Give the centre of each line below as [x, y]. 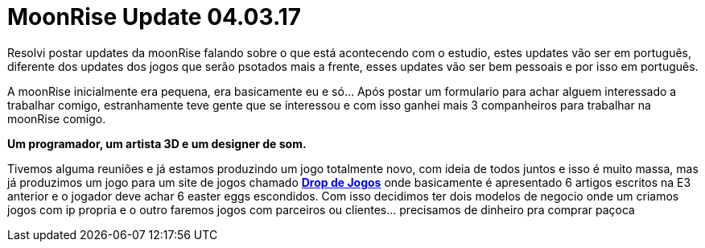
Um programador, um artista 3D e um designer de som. [157, 143]
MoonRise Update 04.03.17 [155, 17]
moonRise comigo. [57, 118]
